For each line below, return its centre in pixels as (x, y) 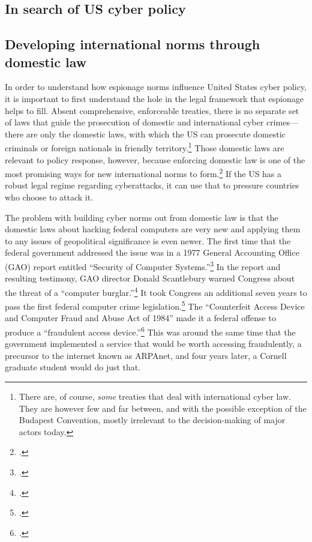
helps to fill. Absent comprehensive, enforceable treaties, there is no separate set (152, 110)
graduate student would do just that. (73, 367)
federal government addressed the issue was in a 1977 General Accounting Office (152, 252)
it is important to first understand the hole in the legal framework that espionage (154, 98)
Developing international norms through (133, 44)
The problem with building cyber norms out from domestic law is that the (142, 217)
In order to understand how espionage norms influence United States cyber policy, (156, 87)
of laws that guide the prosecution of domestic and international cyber (134, 122)
